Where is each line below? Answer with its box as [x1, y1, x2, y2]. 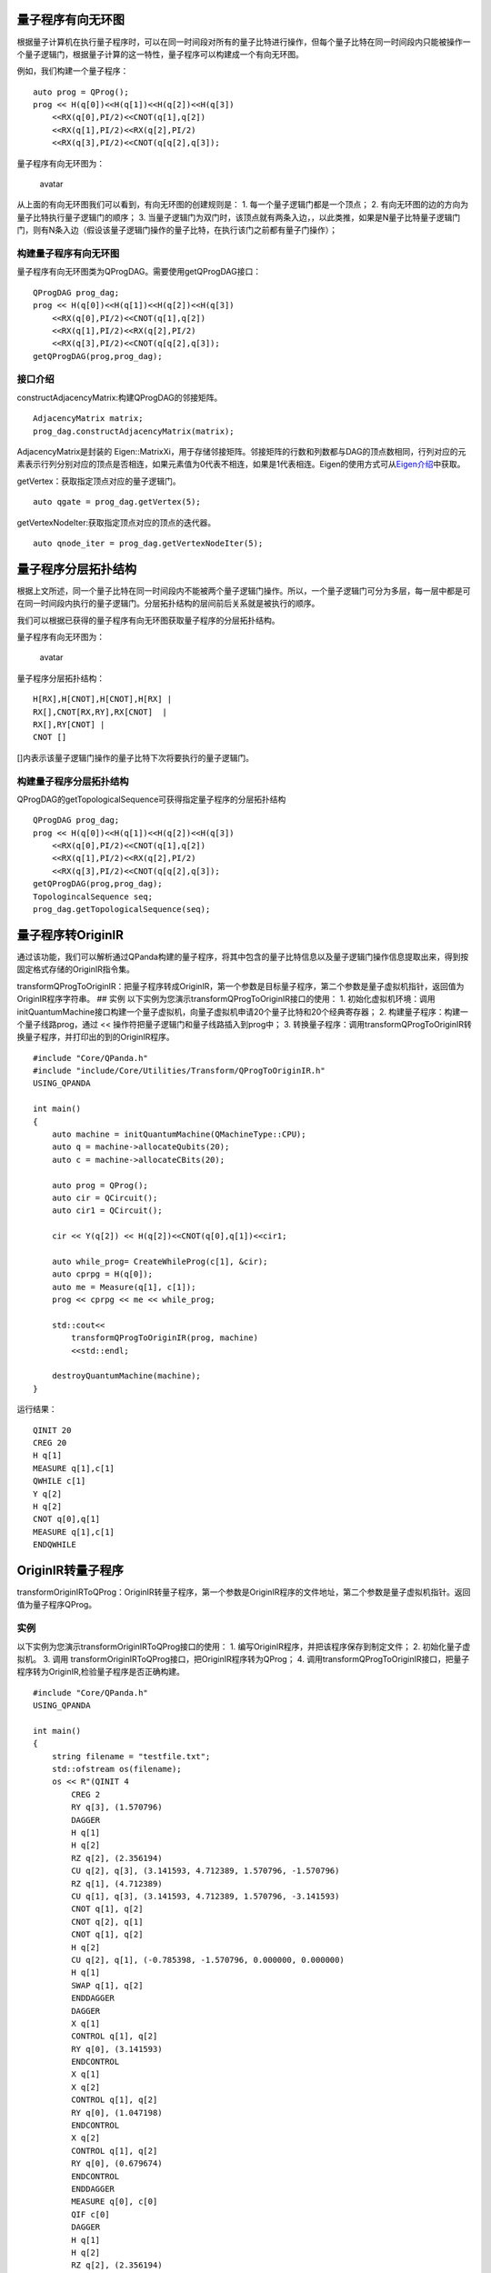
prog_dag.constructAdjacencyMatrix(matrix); [33, 426, 235, 436]
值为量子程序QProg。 [16, 1599, 97, 1610]
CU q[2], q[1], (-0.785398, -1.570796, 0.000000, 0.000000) [71, 1955, 345, 1965]
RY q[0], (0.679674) [71, 2158, 163, 2168]
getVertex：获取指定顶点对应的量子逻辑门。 [16, 476, 181, 486]
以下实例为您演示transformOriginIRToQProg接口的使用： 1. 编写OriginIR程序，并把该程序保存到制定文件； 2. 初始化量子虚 [16, 1641, 471, 1652]
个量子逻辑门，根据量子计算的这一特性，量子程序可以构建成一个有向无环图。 [16, 48, 304, 59]
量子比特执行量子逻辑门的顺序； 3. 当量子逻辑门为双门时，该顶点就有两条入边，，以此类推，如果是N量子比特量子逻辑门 [16, 212, 461, 223]
